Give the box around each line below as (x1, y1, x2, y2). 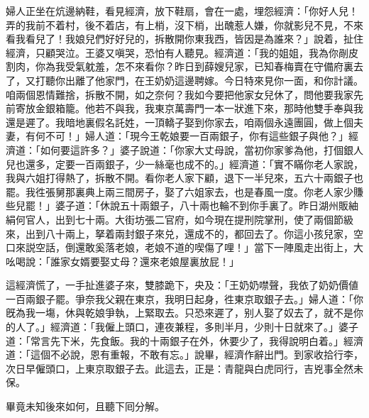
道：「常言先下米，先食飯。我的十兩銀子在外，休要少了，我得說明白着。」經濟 (6, 333, 363, 348)
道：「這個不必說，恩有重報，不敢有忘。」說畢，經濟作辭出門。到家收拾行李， (6, 347, 363, 362)
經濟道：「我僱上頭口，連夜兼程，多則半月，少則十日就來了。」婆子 (50, 319, 358, 334)
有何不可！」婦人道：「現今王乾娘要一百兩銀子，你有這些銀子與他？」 (25, 128, 348, 143)
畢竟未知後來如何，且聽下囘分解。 (6, 399, 165, 414)
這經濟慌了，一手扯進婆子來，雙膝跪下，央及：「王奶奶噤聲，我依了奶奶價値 (6, 277, 358, 292)
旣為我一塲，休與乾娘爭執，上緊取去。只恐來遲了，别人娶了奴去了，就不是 (6, 305, 353, 320)
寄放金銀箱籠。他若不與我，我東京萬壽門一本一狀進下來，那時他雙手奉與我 (15, 101, 363, 116)
